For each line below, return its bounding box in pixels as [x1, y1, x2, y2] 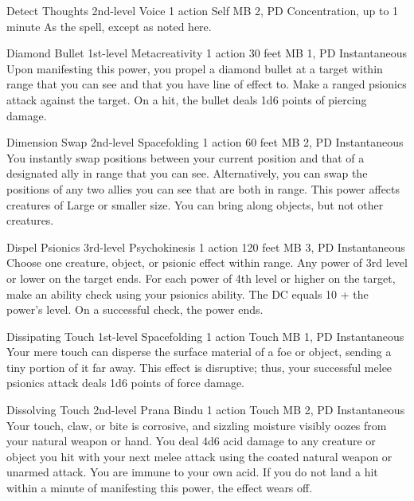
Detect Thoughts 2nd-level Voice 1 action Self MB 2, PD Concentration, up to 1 [6, 2, 399, 18]
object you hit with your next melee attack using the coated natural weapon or [6, 448, 393, 464]
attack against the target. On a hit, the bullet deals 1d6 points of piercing [6, 91, 367, 108]
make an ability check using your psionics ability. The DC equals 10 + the [6, 285, 369, 302]
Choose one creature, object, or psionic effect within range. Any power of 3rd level [6, 254, 408, 271]
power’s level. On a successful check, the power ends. [6, 301, 264, 318]
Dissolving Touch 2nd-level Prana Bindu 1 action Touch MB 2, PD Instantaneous [6, 401, 405, 418]
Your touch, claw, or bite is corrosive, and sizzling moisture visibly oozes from [6, 417, 387, 433]
